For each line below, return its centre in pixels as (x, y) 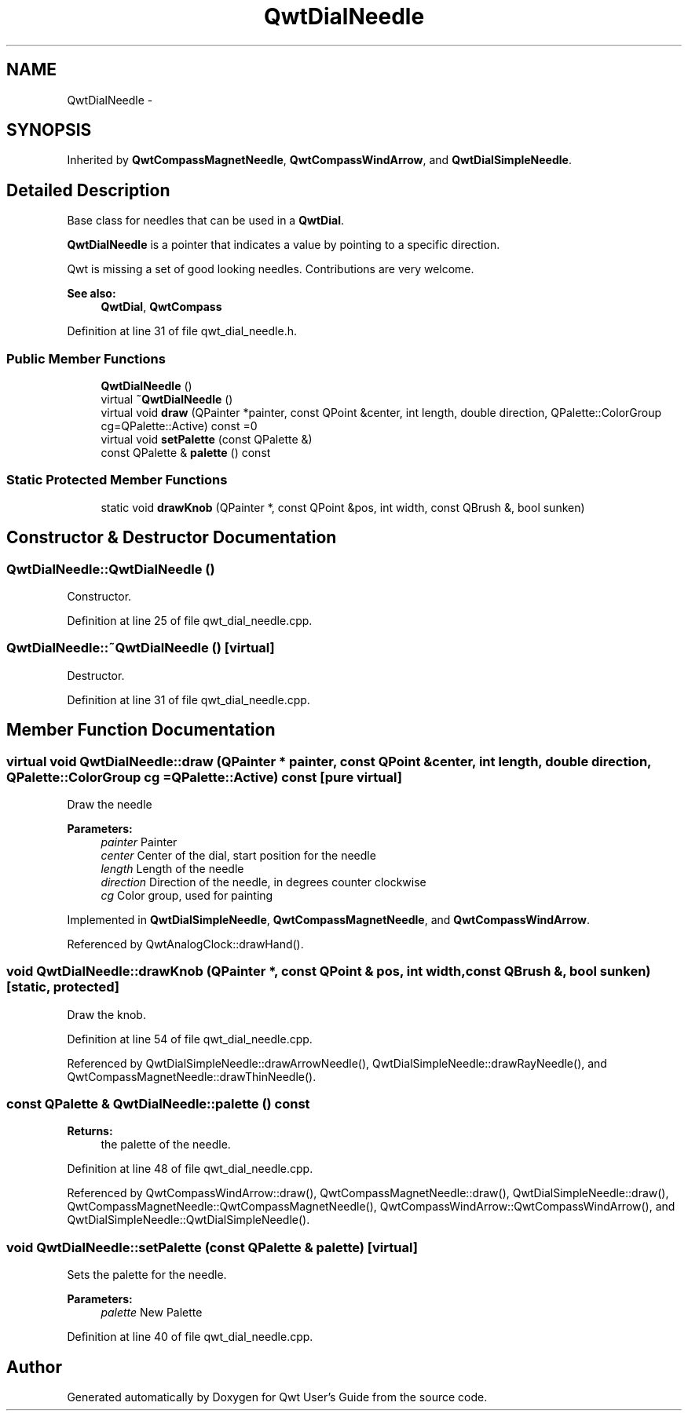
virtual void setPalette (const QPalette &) (207, 440)
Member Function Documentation (141, 730)
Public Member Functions (86, 358)
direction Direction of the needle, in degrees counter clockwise (263, 882)
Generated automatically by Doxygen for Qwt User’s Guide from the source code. (277, 1397)
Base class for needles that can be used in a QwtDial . (205, 221)
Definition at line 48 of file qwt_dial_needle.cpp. (190, 1169)
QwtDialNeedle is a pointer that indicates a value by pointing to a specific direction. (284, 245)
